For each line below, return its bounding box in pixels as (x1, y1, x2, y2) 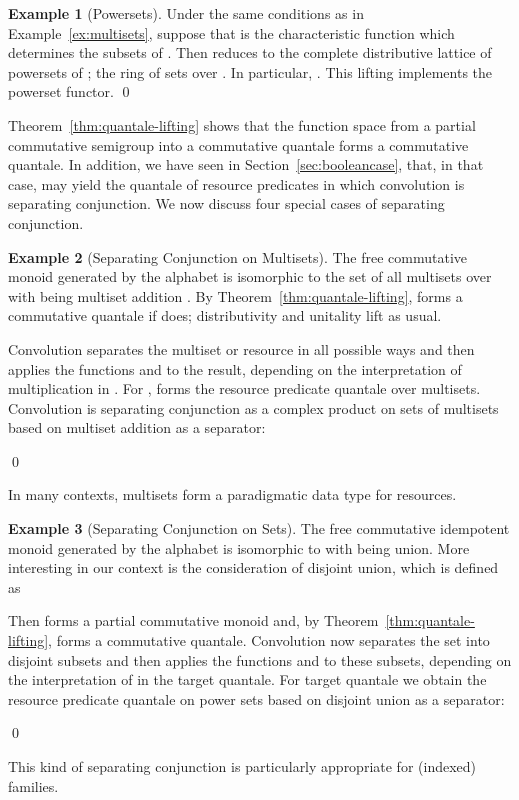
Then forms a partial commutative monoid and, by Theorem (8, 610, 379, 631)
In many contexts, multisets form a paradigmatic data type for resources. (8, 484, 457, 505)
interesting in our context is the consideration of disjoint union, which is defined (8, 557, 499, 578)
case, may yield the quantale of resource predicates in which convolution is (8, 173, 465, 194)
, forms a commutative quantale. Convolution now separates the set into (48, 630, 490, 651)
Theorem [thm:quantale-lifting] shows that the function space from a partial (8, 114, 476, 135)
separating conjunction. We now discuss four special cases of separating (8, 193, 445, 214)
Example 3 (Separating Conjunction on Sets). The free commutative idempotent (8, 518, 510, 539)
